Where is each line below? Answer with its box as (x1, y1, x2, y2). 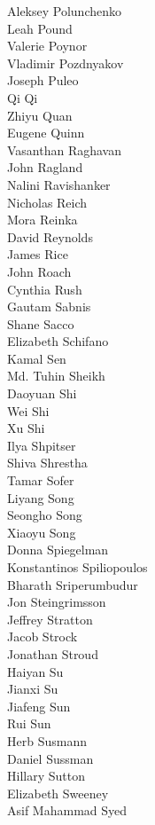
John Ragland (7, 158, 83, 177)
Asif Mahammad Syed (7, 801, 128, 820)
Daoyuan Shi (7, 384, 77, 403)
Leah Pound (7, 19, 73, 37)
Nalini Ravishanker (7, 175, 111, 193)
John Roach (7, 262, 72, 280)
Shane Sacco (7, 314, 74, 333)
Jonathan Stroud (7, 644, 98, 663)
